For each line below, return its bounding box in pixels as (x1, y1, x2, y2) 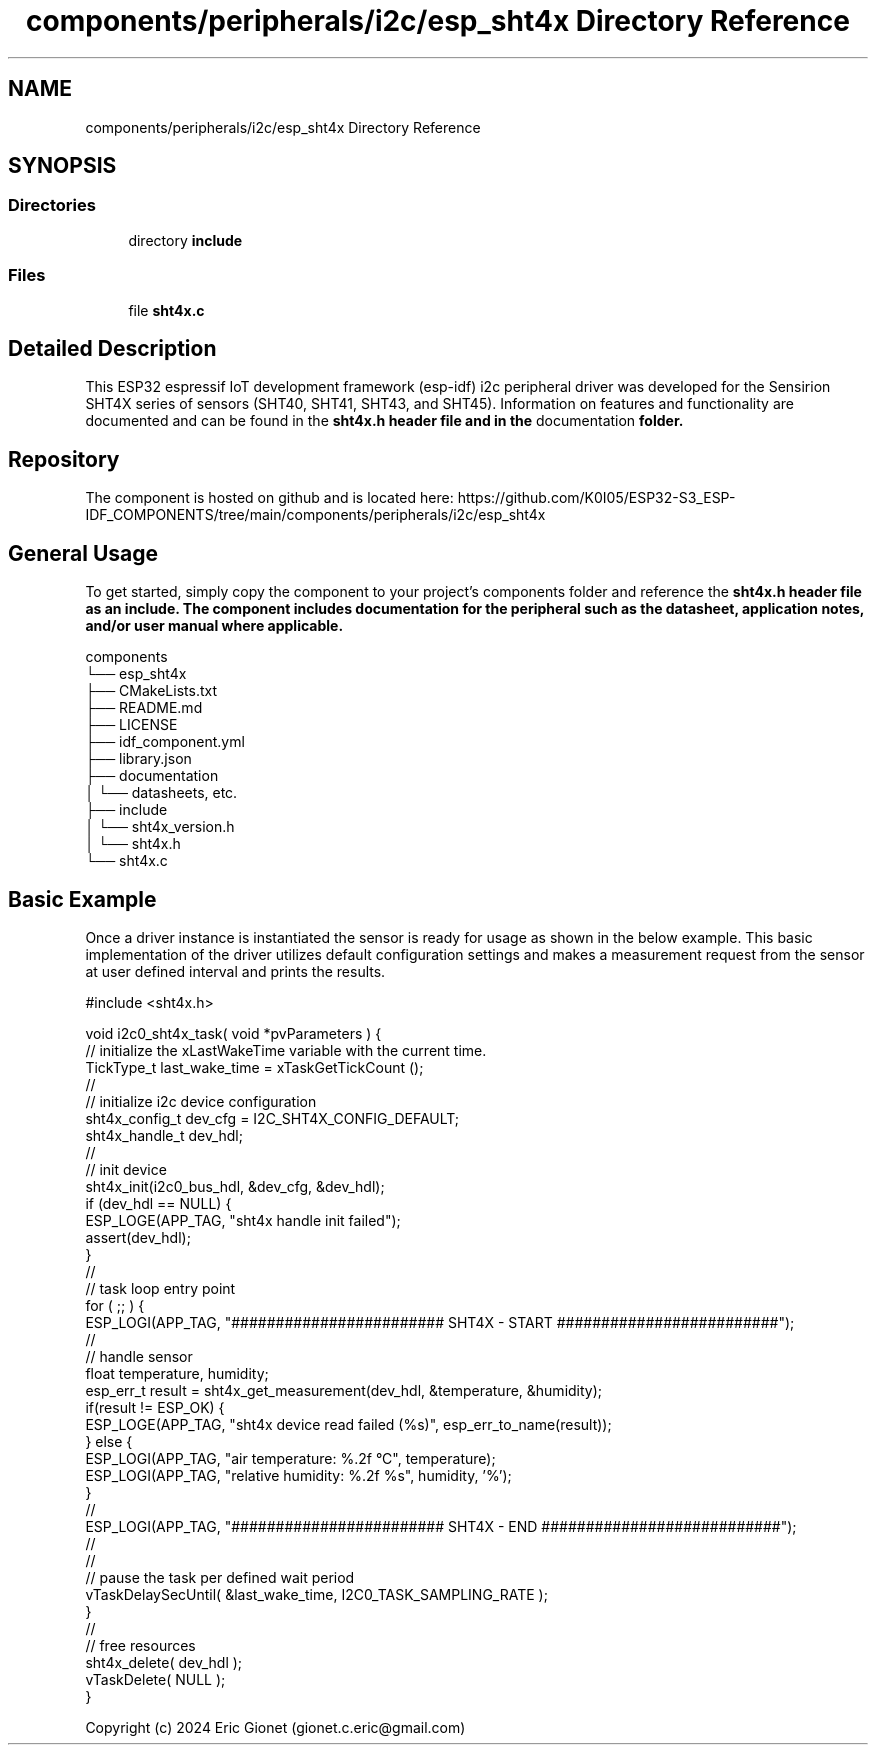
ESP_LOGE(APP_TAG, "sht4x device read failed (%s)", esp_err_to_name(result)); (85, 1415, 612, 1433)
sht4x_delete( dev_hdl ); (85, 1653, 243, 1671)
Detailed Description (8, 335, 217, 361)
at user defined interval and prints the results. (85, 962, 386, 980)
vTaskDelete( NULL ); (85, 1670, 226, 1688)
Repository (8, 446, 120, 472)
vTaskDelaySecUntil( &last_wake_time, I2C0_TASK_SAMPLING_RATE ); (85, 1585, 548, 1603)
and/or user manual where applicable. (85, 617, 344, 635)
